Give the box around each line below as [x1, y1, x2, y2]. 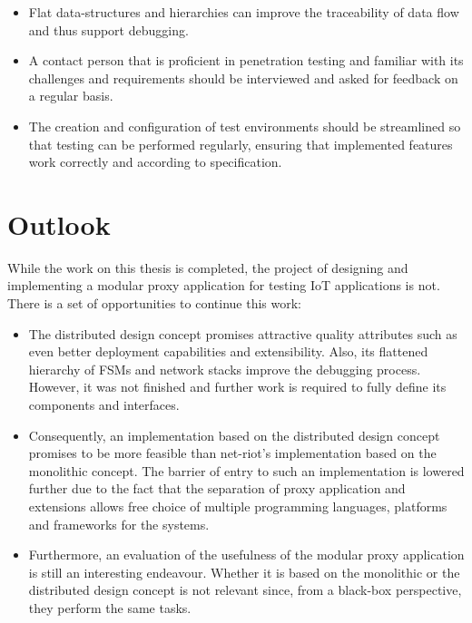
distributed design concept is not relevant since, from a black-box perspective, [28, 580, 462, 599]
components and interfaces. [28, 395, 180, 414]
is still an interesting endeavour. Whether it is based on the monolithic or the [28, 562, 460, 581]
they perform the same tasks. [28, 598, 192, 617]
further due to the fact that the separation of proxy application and [28, 479, 406, 498]
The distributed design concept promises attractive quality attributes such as [28, 324, 457, 343]
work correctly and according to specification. [28, 152, 282, 171]
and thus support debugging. [28, 20, 189, 39]
